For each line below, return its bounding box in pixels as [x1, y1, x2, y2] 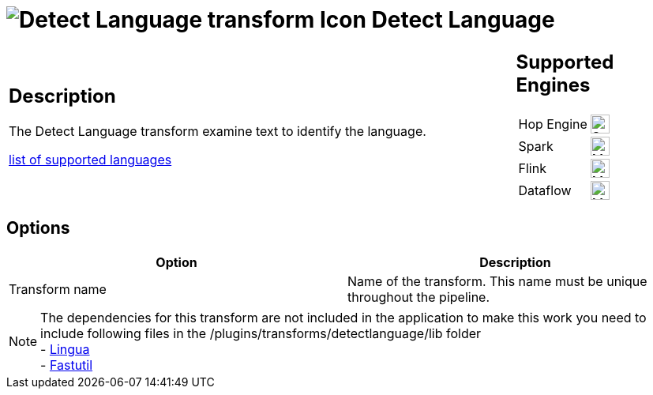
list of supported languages [9, 152, 172, 168]
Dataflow [518, 182, 572, 198]
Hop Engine [518, 115, 587, 132]
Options [6, 218, 70, 239]
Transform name [9, 280, 107, 297]
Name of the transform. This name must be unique [347, 273, 647, 289]
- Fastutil [40, 356, 93, 373]
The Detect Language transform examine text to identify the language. [9, 123, 426, 140]
